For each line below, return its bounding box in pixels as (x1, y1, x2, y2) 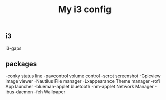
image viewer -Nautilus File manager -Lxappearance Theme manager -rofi (5, 78, 160, 84)
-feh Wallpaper (34, 89, 66, 95)
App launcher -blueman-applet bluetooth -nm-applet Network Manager (5, 84, 154, 90)
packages (5, 60, 37, 68)
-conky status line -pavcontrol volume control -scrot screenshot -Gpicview (5, 73, 161, 79)
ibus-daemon (5, 89, 33, 95)
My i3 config (58, 4, 112, 15)
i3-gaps (5, 45, 22, 51)
